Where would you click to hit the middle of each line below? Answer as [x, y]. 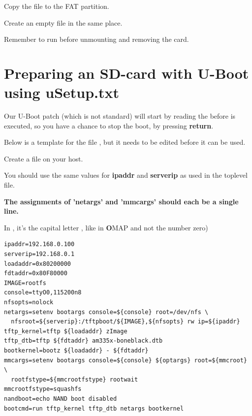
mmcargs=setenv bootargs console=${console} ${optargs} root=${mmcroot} [126, 360]
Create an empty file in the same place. [63, 22]
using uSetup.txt [62, 92]
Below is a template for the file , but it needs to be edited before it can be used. [125, 142]
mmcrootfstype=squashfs [43, 389]
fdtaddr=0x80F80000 [36, 273]
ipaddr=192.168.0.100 [39, 244]
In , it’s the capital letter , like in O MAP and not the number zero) [106, 227]
